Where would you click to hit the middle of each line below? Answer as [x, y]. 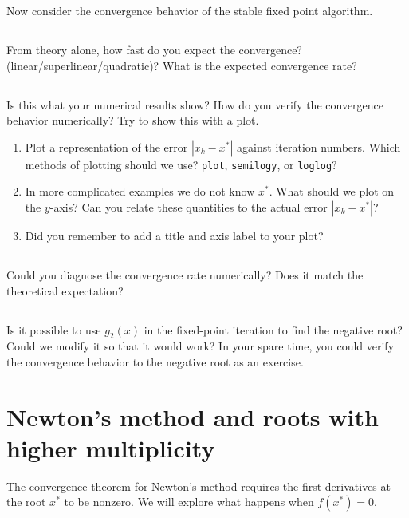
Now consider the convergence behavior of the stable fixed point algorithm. [190, 10]
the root [26, 502]
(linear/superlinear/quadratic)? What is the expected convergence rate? [182, 65]
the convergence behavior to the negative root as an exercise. [155, 361]
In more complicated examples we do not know [140, 191]
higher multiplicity [111, 447]
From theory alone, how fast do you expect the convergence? [154, 49]
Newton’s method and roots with [193, 416]
